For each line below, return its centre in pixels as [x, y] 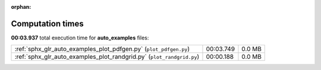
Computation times [47, 24]
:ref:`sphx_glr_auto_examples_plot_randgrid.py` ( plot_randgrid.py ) [107, 57]
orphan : [21, 7]
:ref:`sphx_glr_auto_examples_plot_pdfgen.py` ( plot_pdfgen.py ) [102, 49]
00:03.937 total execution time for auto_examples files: [80, 38]
